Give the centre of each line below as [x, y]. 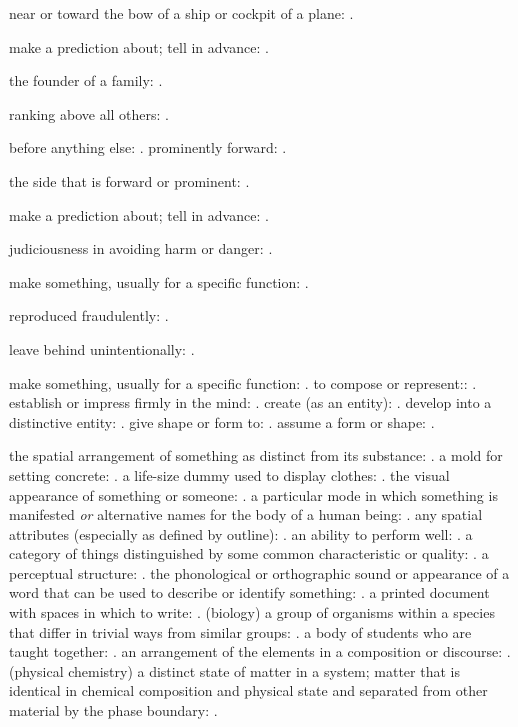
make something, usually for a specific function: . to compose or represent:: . [243, 382]
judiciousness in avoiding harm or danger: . [141, 248]
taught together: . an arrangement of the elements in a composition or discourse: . [260, 651]
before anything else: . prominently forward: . [148, 147]
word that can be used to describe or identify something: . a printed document [249, 592]
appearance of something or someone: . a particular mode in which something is [253, 494]
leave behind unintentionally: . [102, 348]
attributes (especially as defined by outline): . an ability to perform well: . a [241, 533]
